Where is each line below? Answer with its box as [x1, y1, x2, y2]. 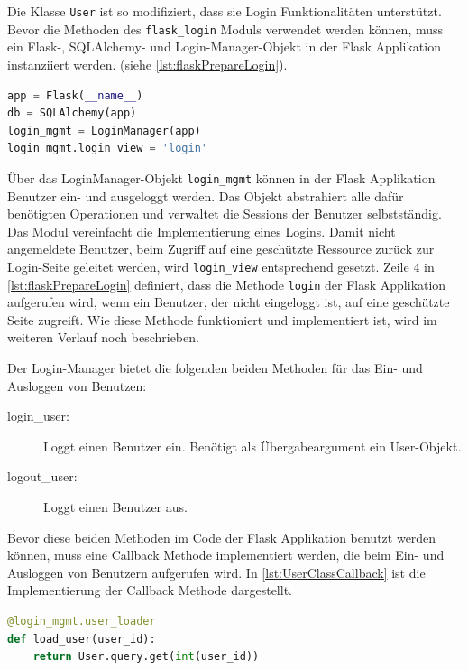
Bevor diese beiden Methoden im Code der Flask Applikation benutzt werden [7, 527, 436, 546]
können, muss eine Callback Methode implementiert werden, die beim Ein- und [7, 545, 445, 564]
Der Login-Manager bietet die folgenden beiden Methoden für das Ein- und [7, 358, 423, 377]
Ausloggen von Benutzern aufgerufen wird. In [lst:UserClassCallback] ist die [7, 563, 426, 582]
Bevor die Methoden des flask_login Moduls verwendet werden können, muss [7, 19, 444, 38]
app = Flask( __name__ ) [7, 88, 143, 102]
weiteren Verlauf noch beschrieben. [7, 328, 199, 347]
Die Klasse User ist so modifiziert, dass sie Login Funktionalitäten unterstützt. [7, 2, 442, 20]
